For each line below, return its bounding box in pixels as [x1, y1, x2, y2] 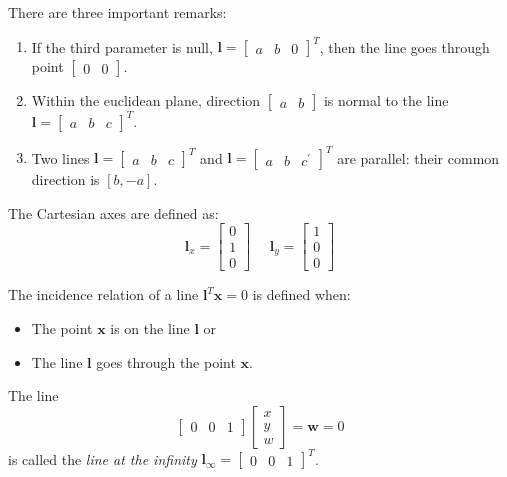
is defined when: [252, 284, 351, 305]
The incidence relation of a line [8, 284, 199, 305]
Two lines [31, 147, 90, 168]
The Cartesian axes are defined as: [8, 202, 219, 223]
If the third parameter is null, [31, 36, 213, 57]
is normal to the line [323, 90, 449, 111]
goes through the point [96, 351, 236, 372]
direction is [31, 169, 100, 190]
